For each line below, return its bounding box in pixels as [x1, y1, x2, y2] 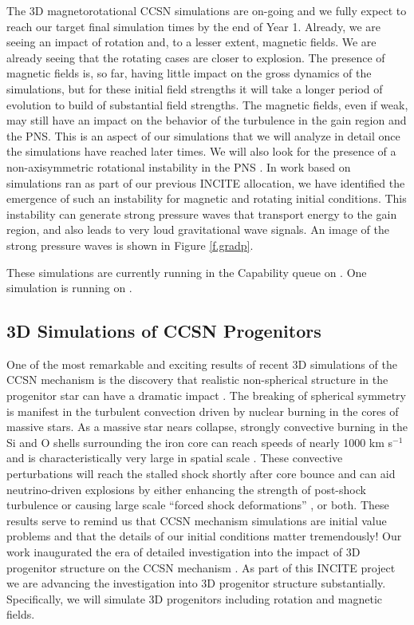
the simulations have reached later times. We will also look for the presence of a [6, 143, 396, 160]
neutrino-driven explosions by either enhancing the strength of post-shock [6, 481, 366, 497]
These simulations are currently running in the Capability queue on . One [6, 263, 367, 280]
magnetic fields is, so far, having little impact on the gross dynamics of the [6, 65, 372, 81]
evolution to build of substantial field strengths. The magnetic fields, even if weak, [6, 96, 408, 113]
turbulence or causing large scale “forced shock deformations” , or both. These [6, 496, 389, 513]
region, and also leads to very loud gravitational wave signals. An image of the [6, 221, 389, 238]
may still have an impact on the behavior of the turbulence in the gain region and [6, 112, 407, 129]
